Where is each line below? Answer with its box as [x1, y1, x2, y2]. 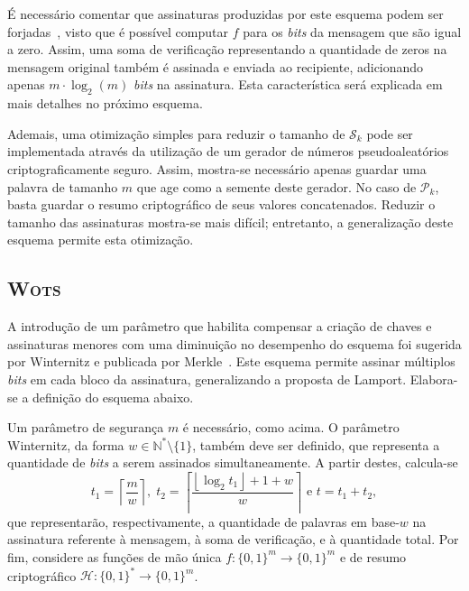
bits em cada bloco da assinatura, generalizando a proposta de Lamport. [7, 369, 407, 388]
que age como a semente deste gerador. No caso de [136, 177, 417, 196]
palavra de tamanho [7, 177, 118, 196]
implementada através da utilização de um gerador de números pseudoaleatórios [7, 142, 449, 161]
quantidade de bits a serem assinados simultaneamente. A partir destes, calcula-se [7, 453, 458, 472]
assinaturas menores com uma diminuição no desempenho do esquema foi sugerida [7, 334, 462, 353]
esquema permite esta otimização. [7, 230, 194, 249]
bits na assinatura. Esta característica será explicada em [133, 75, 443, 94]
